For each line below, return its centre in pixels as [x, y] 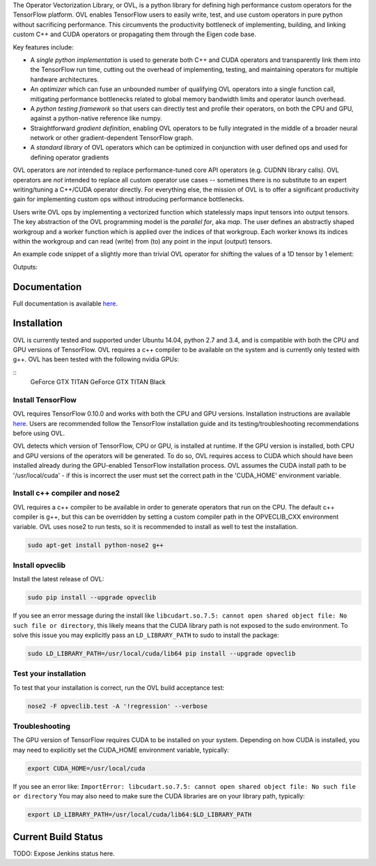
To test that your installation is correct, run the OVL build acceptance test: [119, 687]
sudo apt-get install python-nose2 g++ [95, 545]
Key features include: [43, 47]
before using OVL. [39, 433]
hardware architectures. [64, 79]
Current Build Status [58, 836]
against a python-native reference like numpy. [96, 118]
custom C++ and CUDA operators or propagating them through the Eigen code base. [135, 34]
